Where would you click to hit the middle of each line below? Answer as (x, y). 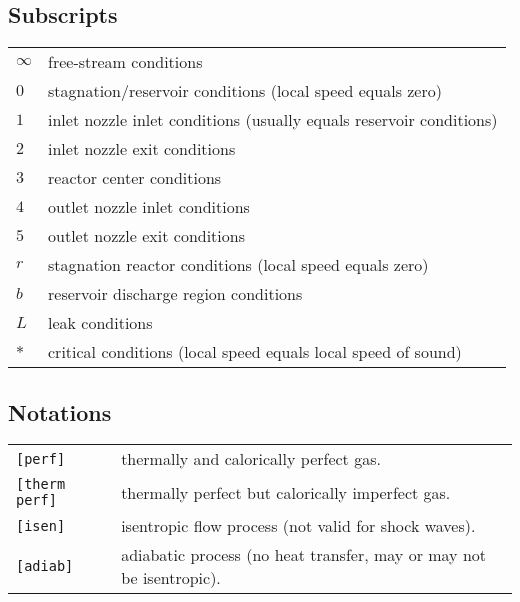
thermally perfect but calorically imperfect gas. (286, 492)
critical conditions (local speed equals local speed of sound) (255, 352)
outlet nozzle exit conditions (146, 236)
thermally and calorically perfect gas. (251, 459)
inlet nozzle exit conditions (142, 149)
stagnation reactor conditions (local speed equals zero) (238, 265)
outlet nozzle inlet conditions (149, 207)
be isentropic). (171, 578)
